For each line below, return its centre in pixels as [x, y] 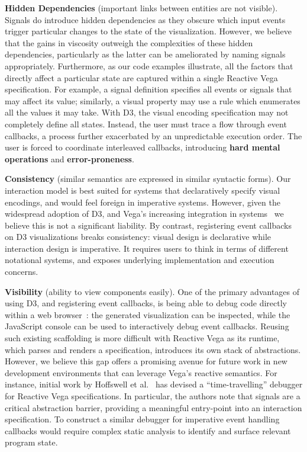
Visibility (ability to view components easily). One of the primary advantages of [152, 291]
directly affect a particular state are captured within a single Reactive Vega [141, 77]
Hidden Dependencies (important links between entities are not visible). [141, 8]
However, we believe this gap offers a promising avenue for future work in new [146, 361]
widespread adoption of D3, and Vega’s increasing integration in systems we [144, 214]
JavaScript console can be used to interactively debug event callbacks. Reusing [147, 326]
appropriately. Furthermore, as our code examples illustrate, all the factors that [149, 65]
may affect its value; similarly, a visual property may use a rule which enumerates [153, 100]
